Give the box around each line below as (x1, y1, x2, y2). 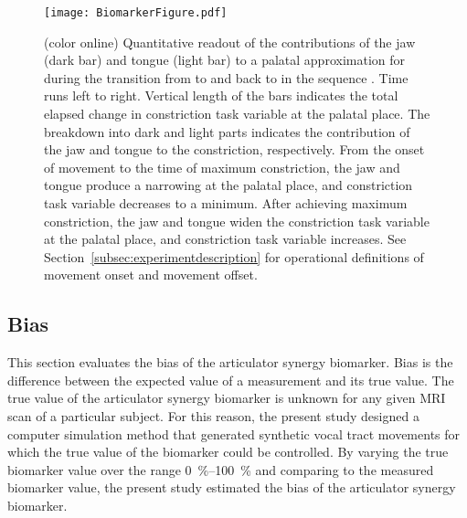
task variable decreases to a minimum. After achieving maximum (44, 194, 408, 212)
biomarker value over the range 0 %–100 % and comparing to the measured (7, 460, 434, 479)
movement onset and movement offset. (44, 265, 258, 284)
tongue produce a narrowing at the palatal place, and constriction (44, 175, 413, 195)
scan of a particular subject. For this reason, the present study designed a (7, 406, 419, 425)
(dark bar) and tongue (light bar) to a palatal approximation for (44, 50, 405, 69)
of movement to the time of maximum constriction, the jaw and (44, 157, 400, 176)
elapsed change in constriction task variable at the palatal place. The (44, 104, 430, 123)
